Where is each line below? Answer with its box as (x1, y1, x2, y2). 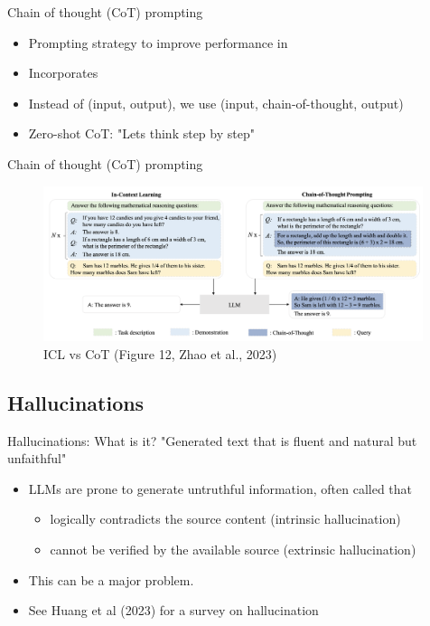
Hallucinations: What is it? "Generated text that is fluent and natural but (7, 431, 417, 450)
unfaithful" (7, 449, 67, 468)
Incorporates (28, 63, 98, 82)
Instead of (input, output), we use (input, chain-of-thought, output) (28, 93, 404, 112)
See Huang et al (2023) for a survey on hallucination (28, 601, 319, 620)
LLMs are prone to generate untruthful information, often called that (28, 479, 413, 498)
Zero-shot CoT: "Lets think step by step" (28, 124, 255, 143)
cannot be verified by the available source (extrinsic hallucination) (50, 540, 416, 559)
